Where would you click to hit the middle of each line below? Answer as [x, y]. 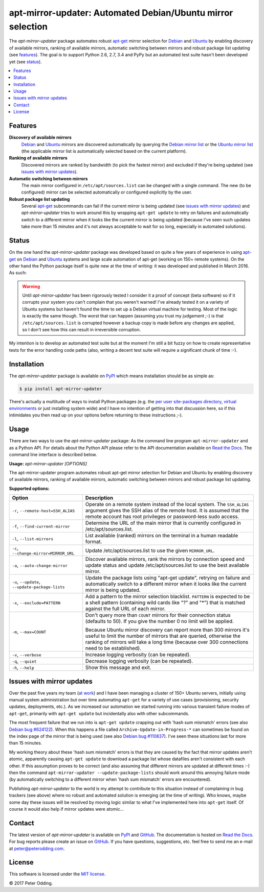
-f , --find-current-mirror [41, 526]
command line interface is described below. [53, 455]
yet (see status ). [25, 62]
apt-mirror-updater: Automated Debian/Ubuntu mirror [121, 13]
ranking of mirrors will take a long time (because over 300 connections [167, 642]
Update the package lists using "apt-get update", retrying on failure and [168, 578]
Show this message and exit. [118, 668]
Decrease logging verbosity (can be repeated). [139, 661]
